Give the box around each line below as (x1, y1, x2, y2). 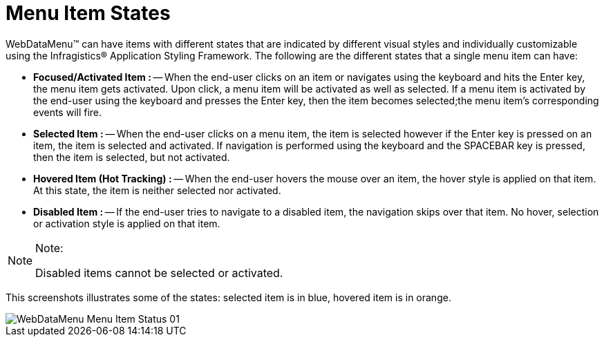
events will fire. (33, 106, 102, 118)
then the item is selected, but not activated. (33, 151, 230, 163)
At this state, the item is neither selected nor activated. (33, 184, 281, 196)
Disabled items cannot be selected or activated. (35, 265, 283, 280)
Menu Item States (6, 1, 171, 25)
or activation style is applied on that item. (33, 217, 220, 229)
